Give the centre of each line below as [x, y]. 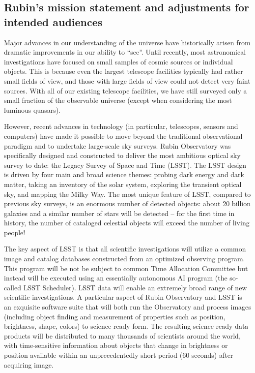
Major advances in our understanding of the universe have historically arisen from [127, 42]
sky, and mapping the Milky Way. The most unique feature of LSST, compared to [127, 194]
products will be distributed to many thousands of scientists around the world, [122, 335]
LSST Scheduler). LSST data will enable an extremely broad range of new [135, 287]
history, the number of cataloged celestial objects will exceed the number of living [127, 223]
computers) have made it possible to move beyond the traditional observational [123, 136]
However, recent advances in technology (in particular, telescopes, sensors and [121, 126]
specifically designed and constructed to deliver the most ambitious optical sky [122, 155]
